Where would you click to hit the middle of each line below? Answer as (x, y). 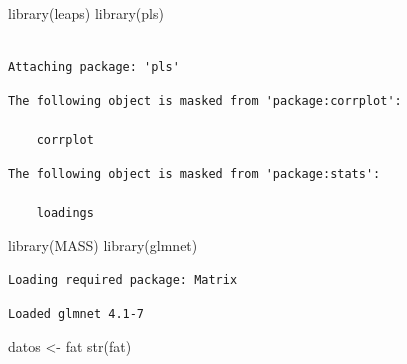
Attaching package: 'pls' (94, 67)
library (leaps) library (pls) (86, 13)
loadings (65, 212)
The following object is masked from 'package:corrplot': (205, 100)
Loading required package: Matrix (123, 279)
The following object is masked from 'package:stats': (194, 173)
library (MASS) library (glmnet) (103, 245)
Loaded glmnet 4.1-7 (76, 313)
